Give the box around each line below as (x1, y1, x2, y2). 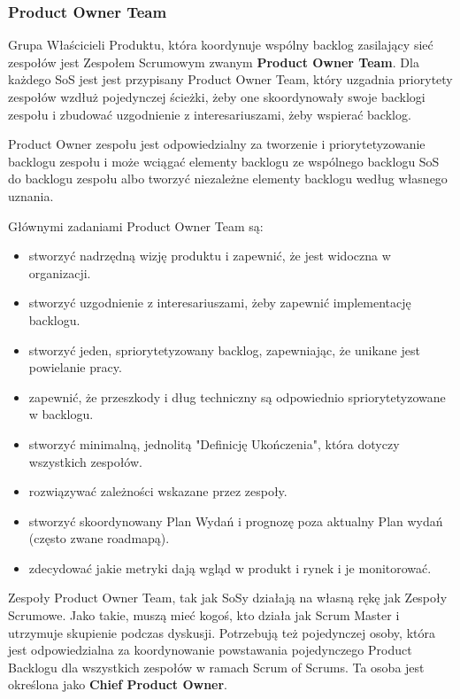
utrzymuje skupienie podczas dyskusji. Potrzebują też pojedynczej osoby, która (8, 623, 435, 641)
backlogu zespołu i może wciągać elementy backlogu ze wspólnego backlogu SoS (8, 151, 440, 170)
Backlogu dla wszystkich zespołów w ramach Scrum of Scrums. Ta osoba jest (8, 657, 425, 676)
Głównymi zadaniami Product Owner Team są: (8, 216, 264, 235)
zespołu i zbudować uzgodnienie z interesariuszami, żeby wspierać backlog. (8, 105, 411, 123)
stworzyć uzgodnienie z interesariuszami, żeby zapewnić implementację (28, 293, 411, 312)
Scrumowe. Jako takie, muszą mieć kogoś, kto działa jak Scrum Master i (8, 606, 400, 625)
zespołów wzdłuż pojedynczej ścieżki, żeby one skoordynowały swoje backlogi (8, 88, 425, 105)
